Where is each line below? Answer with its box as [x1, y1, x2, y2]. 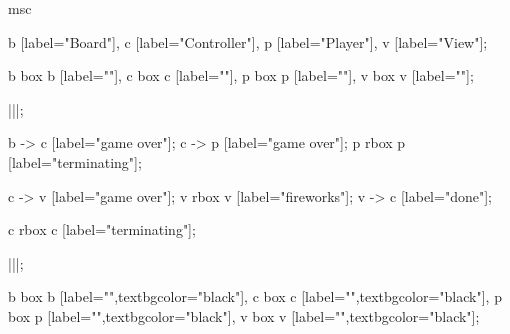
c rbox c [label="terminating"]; [8, 219, 196, 240]
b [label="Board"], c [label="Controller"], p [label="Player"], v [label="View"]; [8, 31, 488, 52]
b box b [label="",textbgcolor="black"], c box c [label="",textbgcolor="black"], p [8, 286, 502, 307]
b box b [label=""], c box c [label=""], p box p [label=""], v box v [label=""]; [8, 65, 474, 86]
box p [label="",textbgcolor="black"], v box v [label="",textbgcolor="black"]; [8, 305, 480, 326]
